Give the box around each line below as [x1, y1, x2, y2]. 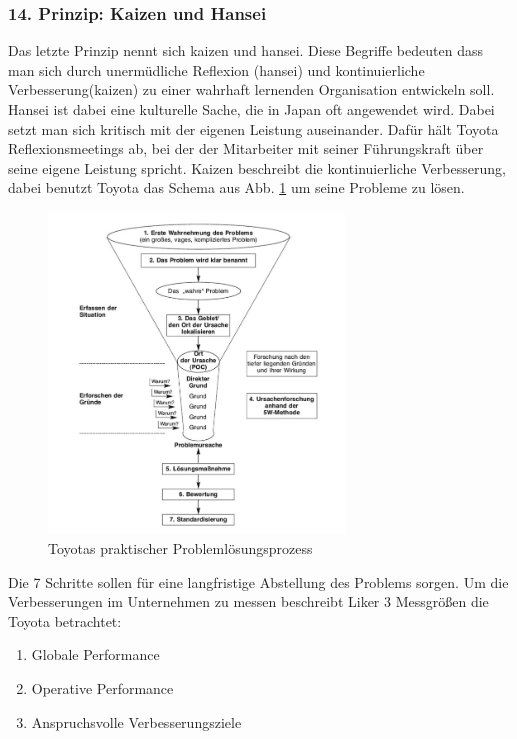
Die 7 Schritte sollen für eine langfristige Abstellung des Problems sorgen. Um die [8, 571, 509, 592]
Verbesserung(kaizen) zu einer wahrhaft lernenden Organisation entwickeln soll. [8, 79, 495, 100]
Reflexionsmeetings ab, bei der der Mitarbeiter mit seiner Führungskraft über [8, 138, 484, 159]
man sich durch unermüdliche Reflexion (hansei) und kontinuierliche [8, 59, 425, 80]
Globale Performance [31, 644, 160, 665]
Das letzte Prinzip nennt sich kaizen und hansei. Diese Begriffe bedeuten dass [8, 40, 483, 61]
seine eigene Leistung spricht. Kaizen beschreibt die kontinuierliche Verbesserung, [8, 157, 506, 178]
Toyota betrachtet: [8, 610, 122, 631]
